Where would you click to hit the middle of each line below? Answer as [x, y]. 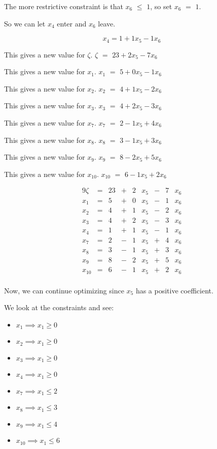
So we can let [25, 23]
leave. [107, 23]
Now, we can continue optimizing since [64, 290]
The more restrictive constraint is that [64, 6]
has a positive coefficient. [174, 290]
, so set [161, 6]
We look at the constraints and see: [59, 307]
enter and [72, 23]
